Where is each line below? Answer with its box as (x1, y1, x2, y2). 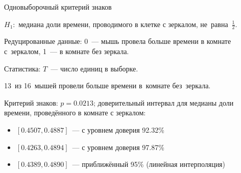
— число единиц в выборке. (51, 63, 138, 73)
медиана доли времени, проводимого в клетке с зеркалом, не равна (18, 18, 228, 29)
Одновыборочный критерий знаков (4, 2, 112, 12)
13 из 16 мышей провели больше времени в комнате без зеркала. (4, 80, 211, 91)
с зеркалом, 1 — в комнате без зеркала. (4, 46, 129, 57)
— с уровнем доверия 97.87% (72, 141, 164, 152)
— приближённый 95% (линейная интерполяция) (72, 159, 226, 169)
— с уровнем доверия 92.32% (72, 124, 164, 135)
